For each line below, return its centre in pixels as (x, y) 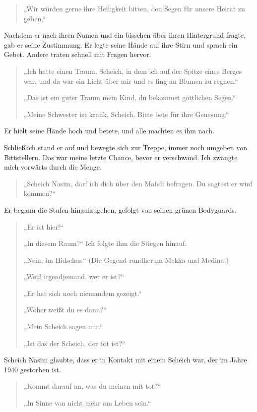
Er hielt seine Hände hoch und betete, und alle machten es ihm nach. (109, 131)
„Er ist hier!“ (43, 226)
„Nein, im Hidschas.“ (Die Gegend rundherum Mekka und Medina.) (126, 260)
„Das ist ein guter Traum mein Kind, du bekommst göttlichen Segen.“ (130, 97)
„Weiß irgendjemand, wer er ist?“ (74, 276)
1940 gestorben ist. (32, 369)
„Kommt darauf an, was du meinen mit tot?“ (92, 386)
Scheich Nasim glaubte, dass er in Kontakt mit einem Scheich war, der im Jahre (126, 360)
